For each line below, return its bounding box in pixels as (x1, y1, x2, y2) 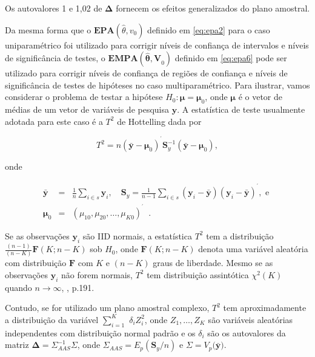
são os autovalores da (207, 326, 286, 339)
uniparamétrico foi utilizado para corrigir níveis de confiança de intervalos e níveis (5, 38, 309, 51)
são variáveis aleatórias (208, 313, 293, 325)
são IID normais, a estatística (82, 229, 192, 242)
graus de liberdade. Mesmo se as (153, 256, 273, 269)
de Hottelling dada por (117, 115, 202, 127)
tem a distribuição (206, 229, 274, 242)
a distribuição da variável (5, 313, 99, 325)
